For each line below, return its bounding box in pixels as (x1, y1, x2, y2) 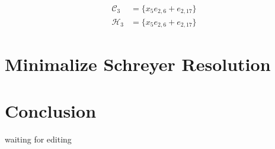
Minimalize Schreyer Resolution (5, 52, 271, 76)
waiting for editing (5, 133, 72, 145)
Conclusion (5, 98, 97, 122)
